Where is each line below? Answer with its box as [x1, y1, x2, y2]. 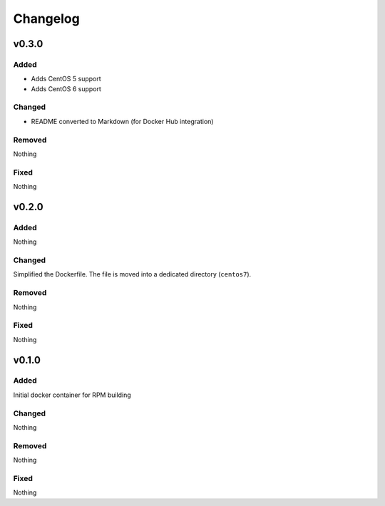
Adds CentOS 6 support [31, 84, 101, 93]
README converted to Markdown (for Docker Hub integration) [31, 117, 214, 125]
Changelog [13, 11, 80, 26]
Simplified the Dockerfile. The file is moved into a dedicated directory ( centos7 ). [13, 270, 252, 279]
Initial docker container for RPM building [13, 391, 131, 399]
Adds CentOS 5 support [31, 75, 101, 83]
